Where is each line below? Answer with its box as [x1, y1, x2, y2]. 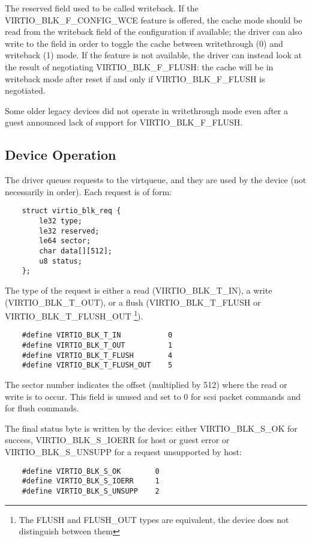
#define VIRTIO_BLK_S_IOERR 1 [22, 477, 160, 486]
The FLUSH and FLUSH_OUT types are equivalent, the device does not [19, 513, 289, 525]
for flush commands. [5, 402, 79, 414]
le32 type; [39, 216, 82, 225]
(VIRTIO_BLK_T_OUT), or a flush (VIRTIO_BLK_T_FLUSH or [5, 295, 261, 308]
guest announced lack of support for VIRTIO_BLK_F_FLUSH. [5, 116, 243, 128]
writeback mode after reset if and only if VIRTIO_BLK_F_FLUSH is [5, 72, 265, 85]
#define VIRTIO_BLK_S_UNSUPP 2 [22, 486, 160, 495]
